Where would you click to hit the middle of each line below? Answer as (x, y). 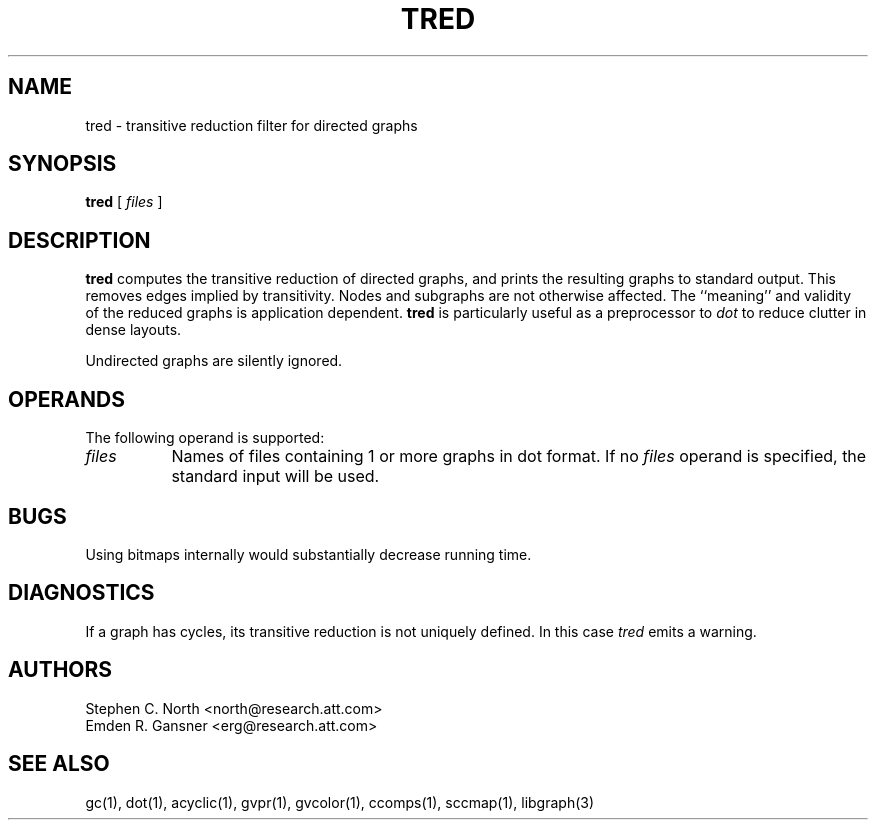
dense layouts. (133, 330)
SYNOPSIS (62, 164)
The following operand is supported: (205, 438)
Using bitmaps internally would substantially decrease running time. (308, 554)
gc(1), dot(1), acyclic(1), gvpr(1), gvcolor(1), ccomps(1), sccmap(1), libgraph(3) (340, 802)
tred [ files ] (124, 202)
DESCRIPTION (79, 240)
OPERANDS (66, 399)
